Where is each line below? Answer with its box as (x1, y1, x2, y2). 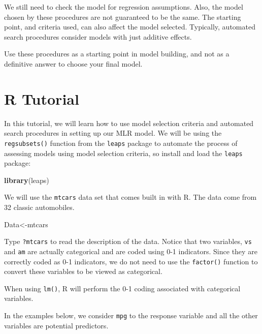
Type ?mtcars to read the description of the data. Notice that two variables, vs (4, 236, 252, 247)
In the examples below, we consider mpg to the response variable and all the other (4, 310, 258, 321)
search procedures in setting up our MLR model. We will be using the (4, 128, 222, 138)
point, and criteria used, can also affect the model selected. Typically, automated (4, 21, 255, 32)
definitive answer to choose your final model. (4, 58, 143, 69)
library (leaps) (4, 174, 49, 185)
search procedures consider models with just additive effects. (4, 31, 192, 42)
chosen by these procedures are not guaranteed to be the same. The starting (4, 11, 241, 22)
